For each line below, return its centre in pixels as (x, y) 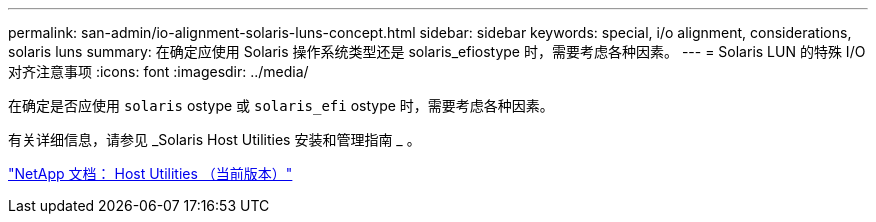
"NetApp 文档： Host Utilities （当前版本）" (150, 173)
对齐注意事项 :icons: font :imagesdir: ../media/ (158, 71)
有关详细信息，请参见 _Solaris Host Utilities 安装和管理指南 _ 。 (214, 139)
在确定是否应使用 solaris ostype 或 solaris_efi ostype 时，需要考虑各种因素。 (281, 105)
